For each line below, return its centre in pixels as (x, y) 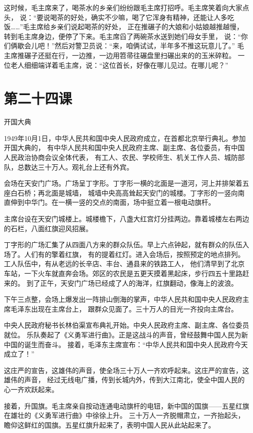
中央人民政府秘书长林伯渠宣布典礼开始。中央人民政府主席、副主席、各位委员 (126, 325)
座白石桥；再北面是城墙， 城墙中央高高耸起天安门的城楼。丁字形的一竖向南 (124, 192)
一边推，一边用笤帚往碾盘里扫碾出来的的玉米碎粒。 (154, 55)
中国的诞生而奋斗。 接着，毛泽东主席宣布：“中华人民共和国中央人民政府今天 (126, 344)
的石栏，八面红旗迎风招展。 (48, 228)
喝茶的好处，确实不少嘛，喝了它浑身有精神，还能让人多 (139, 17)
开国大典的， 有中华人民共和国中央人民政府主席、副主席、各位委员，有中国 (124, 148)
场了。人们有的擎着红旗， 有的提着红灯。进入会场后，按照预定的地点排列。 (124, 254)
